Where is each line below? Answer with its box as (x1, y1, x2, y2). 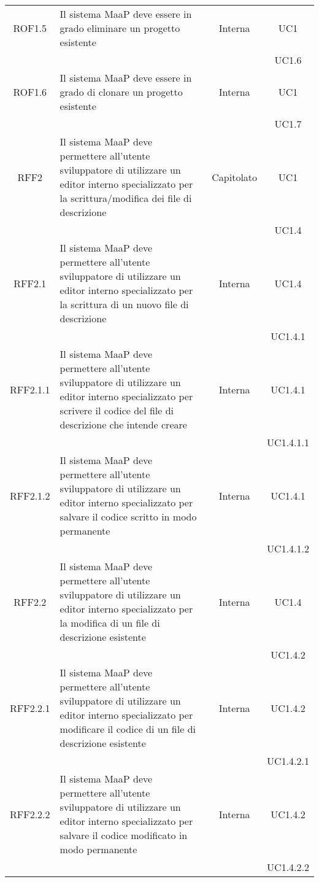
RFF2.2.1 (10, 700, 50, 715)
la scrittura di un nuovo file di (60, 297, 189, 311)
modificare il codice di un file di (60, 722, 196, 736)
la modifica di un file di (60, 616, 160, 630)
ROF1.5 (13, 21, 47, 35)
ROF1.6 (13, 85, 47, 99)
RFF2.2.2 (10, 807, 50, 821)
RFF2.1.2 (10, 488, 50, 503)
